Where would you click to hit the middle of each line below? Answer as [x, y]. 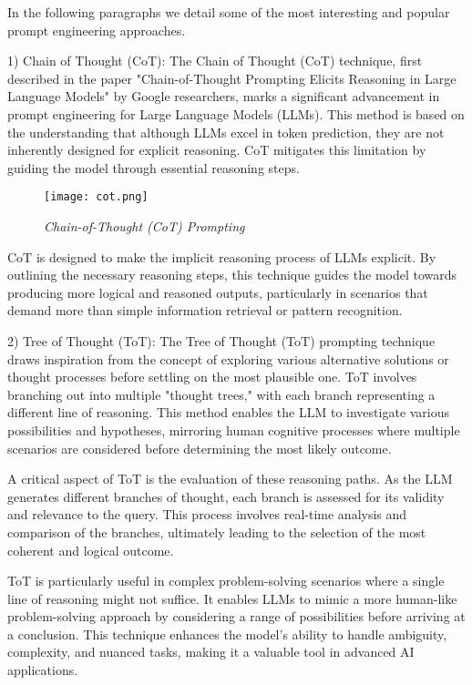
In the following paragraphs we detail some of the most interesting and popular [229, 12]
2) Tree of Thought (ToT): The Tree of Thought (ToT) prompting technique [221, 340]
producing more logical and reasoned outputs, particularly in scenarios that [218, 292]
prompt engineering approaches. [97, 30]
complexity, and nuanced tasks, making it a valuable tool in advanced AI [211, 652]
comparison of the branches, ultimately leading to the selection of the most [217, 532]
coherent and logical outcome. [91, 550]
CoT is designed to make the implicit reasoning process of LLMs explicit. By [222, 256]
